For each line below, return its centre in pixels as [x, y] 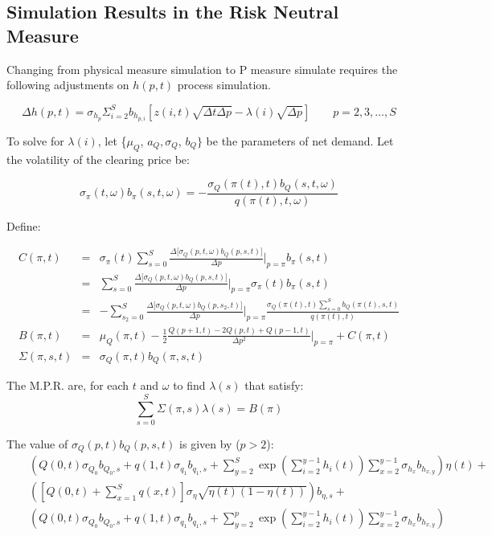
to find [189, 385]
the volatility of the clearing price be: [98, 159]
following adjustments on [68, 85]
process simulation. [224, 85]
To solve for [35, 140]
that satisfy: [274, 385]
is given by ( [210, 443]
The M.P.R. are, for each [68, 385]
